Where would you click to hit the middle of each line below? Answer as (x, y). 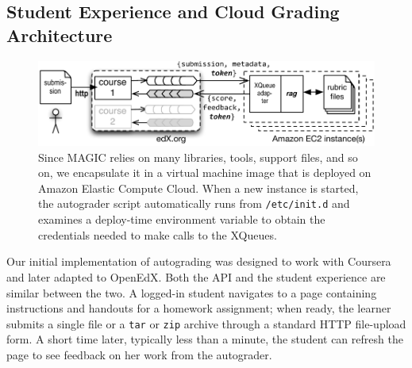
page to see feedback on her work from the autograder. (139, 354)
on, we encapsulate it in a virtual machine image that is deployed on (205, 172)
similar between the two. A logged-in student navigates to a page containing (192, 292)
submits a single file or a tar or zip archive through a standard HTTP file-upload (206, 323)
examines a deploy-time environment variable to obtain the (182, 219)
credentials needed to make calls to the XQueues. (158, 234)
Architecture (60, 34)
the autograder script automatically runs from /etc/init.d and (194, 203)
